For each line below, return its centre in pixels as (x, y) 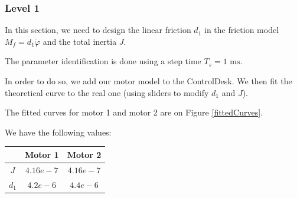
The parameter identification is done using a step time (103, 61)
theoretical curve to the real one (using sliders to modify (107, 92)
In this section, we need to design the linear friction (98, 30)
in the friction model (241, 30)
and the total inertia (80, 41)
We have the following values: (58, 132)
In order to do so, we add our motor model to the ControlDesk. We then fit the (148, 81)
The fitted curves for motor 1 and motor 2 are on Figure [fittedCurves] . (134, 112)
